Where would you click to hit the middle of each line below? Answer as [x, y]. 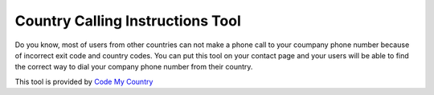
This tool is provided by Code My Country [84, 81]
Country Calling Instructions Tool [128, 21]
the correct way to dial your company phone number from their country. [134, 67]
